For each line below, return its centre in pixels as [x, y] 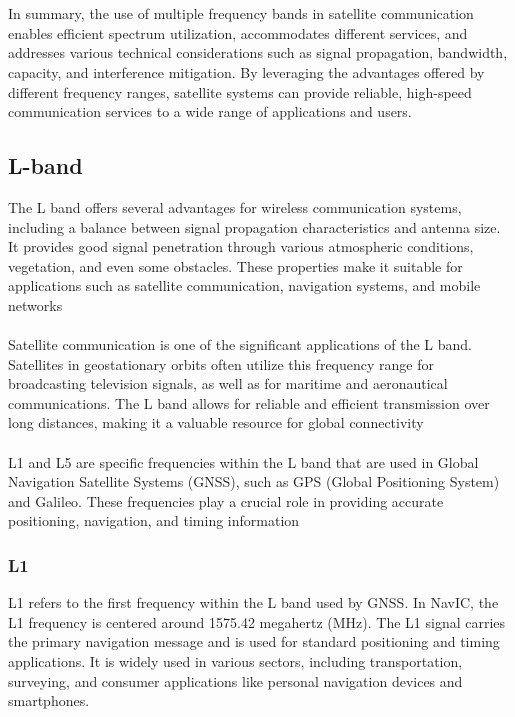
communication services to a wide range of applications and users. [210, 111]
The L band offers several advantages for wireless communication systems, [235, 206]
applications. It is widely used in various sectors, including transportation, [235, 661]
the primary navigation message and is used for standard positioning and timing [254, 641]
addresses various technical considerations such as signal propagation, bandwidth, [258, 52]
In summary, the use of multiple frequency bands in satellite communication [241, 13]
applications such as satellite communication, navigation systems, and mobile [244, 285]
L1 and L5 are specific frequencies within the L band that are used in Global [243, 461]
